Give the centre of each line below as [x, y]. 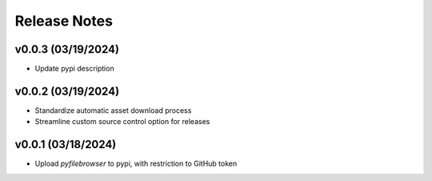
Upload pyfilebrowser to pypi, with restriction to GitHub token [136, 163]
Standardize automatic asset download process [113, 110]
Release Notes [64, 21]
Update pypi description [75, 69]
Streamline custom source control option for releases [122, 122]
